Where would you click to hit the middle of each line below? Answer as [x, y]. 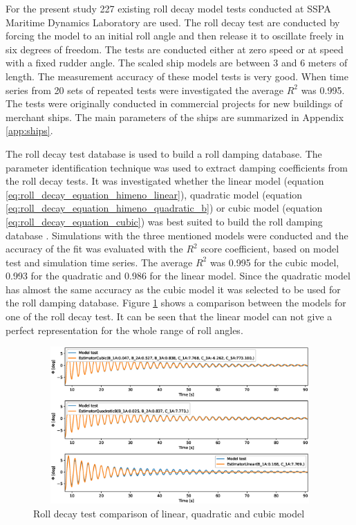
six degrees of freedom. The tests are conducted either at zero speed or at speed [175, 49]
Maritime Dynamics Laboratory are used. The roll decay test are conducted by [173, 22]
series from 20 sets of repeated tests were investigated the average [144, 90]
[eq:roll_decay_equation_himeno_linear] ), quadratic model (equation [154, 194]
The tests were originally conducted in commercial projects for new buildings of [174, 103]
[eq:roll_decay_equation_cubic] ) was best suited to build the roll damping [164, 221]
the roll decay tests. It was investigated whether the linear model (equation [165, 181]
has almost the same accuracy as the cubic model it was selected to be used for [173, 289]
